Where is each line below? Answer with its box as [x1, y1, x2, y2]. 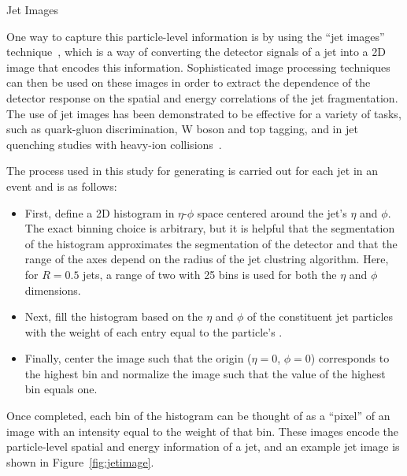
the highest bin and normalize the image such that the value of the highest [24, 365, 386, 381]
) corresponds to [310, 350, 390, 366]
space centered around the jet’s [197, 204, 347, 221]
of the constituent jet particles [247, 308, 394, 325]
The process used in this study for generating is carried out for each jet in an [6, 162, 379, 179]
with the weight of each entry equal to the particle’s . [24, 323, 283, 340]
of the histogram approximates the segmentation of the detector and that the [24, 235, 398, 251]
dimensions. [24, 281, 81, 298]
